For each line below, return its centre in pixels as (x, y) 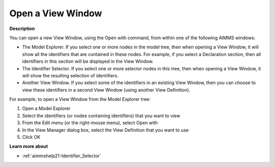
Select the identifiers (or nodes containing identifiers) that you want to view (101, 116)
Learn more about (29, 146)
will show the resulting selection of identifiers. (70, 75)
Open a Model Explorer (46, 108)
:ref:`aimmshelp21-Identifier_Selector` (62, 156)
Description (22, 29)
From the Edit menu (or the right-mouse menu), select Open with (90, 123)
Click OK (31, 137)
